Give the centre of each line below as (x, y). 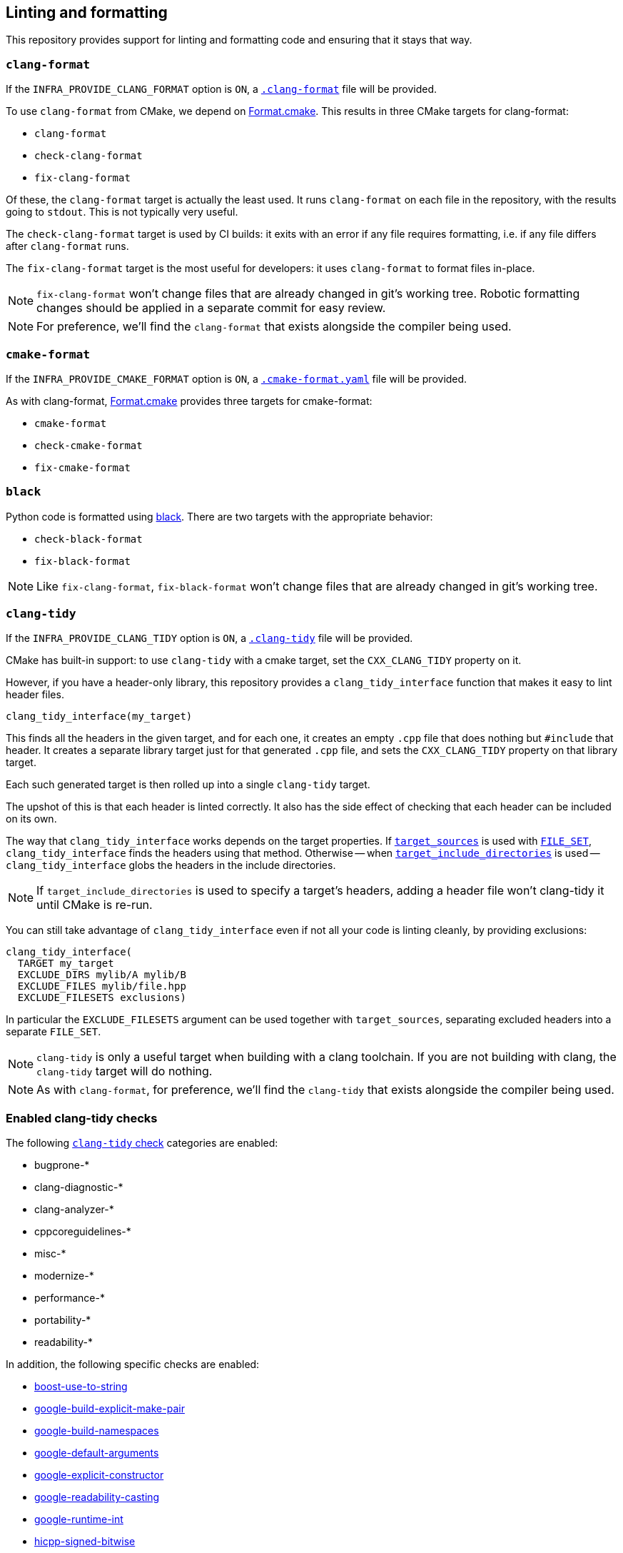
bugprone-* (62, 1165)
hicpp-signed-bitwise (85, 1542)
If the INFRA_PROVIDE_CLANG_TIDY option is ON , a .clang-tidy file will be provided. (209, 638)
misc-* (50, 1254)
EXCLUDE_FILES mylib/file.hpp (102, 986)
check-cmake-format (88, 445)
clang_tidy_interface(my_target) (99, 717)
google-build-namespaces (97, 1431)
